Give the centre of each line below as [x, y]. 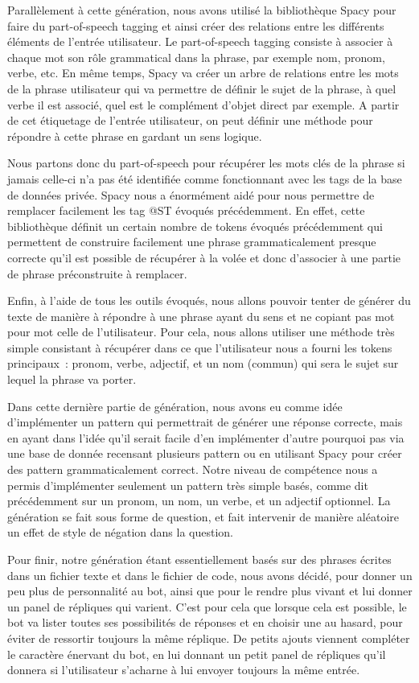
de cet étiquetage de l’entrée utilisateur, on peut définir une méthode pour [190, 120]
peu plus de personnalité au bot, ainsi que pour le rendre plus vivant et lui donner [210, 591]
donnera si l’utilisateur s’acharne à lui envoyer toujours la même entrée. [184, 670]
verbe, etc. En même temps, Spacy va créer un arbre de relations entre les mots [203, 73]
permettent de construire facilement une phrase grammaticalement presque [192, 242]
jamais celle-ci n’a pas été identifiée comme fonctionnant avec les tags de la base [205, 178]
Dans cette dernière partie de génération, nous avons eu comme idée [175, 406]
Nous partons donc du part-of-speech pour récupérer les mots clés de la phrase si [206, 163]
